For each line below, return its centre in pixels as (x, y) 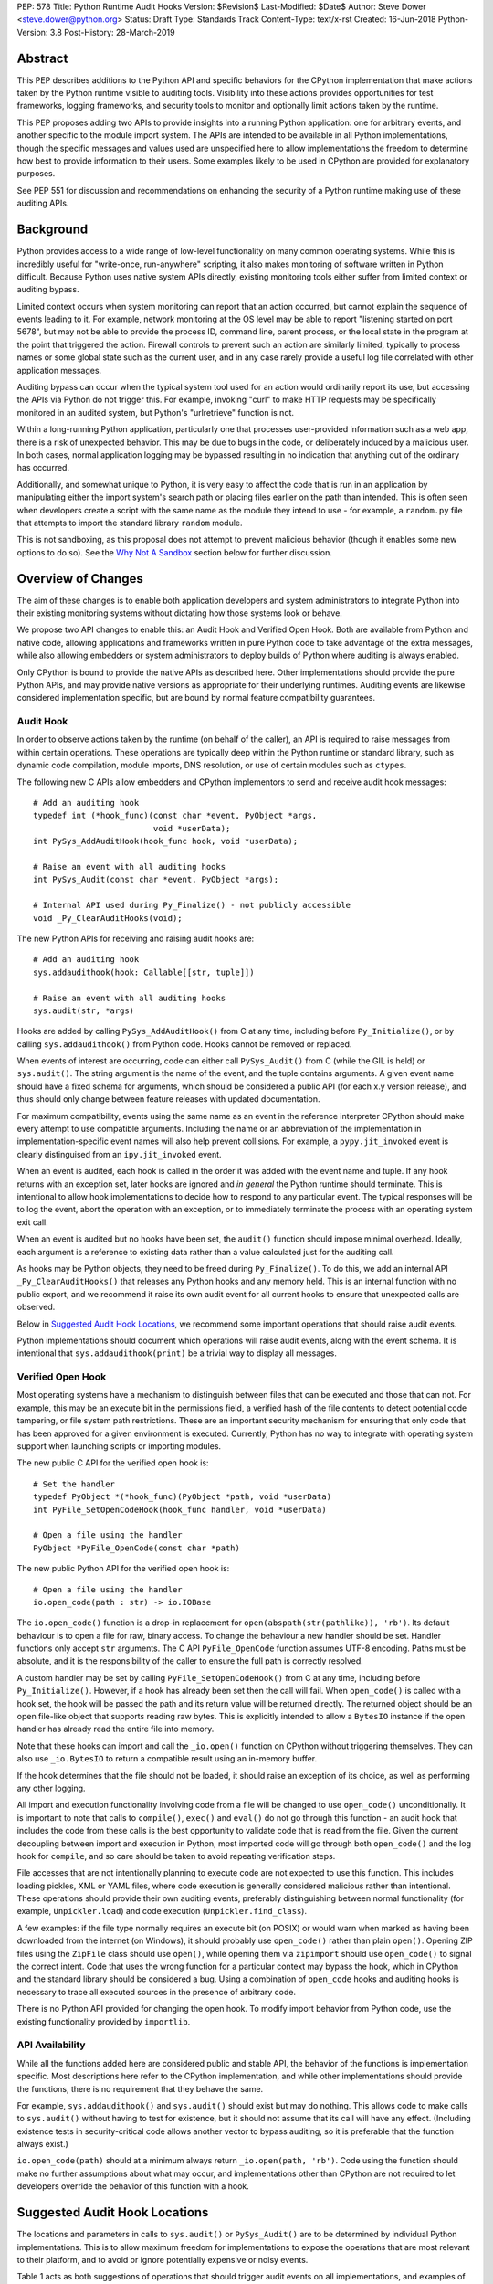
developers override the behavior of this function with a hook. (133, 2186)
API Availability (51, 2045)
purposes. (36, 174)
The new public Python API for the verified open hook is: (123, 1569)
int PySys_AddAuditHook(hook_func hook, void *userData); (166, 841)
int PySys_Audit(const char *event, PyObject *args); (156, 880)
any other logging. (51, 1788)
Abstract (42, 58)
